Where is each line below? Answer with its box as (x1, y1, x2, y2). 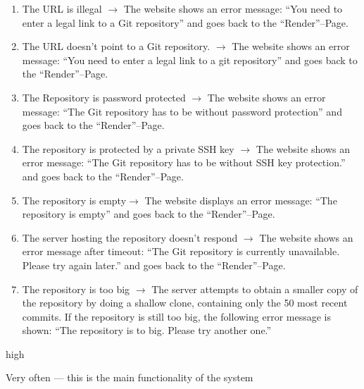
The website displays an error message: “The (144, 192, 337, 207)
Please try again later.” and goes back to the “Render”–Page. (22, 257, 286, 272)
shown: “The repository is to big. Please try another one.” (22, 323, 272, 338)
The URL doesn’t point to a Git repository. (22, 39, 211, 54)
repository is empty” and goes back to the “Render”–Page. (22, 206, 275, 221)
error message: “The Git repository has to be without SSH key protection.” (22, 155, 346, 170)
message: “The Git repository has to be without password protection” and (22, 104, 342, 118)
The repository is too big (22, 281, 130, 296)
